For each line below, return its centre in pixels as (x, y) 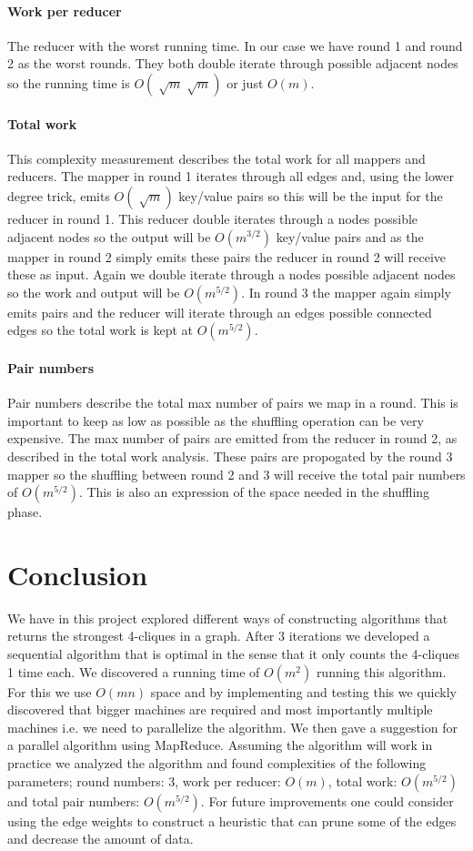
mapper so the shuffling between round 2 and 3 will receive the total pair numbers (236, 474)
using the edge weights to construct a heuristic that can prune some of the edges (232, 821)
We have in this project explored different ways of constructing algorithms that (228, 618)
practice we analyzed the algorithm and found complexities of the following (217, 762)
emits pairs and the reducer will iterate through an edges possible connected (220, 312)
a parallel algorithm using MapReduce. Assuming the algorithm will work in (220, 745)
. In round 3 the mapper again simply (346, 292)
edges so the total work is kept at (101, 330)
